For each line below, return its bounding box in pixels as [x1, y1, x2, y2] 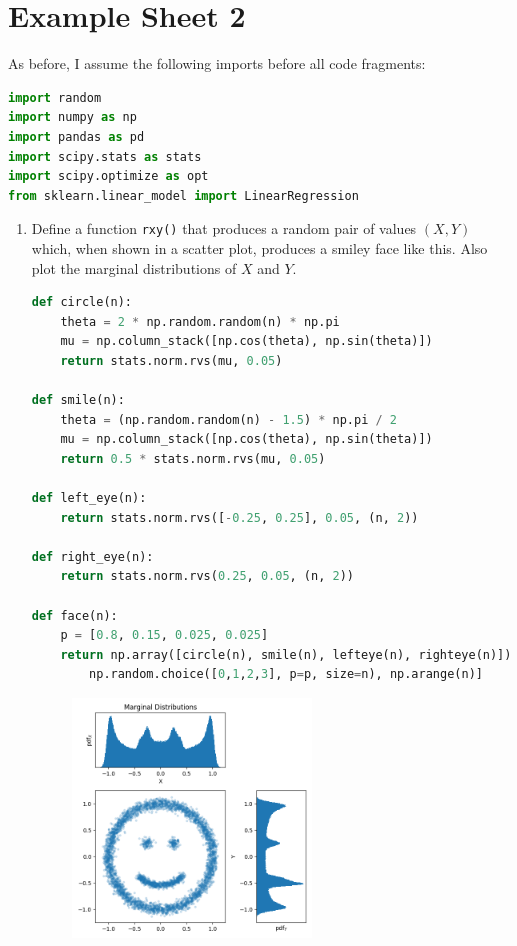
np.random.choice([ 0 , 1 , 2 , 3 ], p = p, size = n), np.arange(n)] [89, 667, 483, 682]
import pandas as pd [8, 129, 145, 144]
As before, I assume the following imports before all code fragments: [8, 53, 426, 74]
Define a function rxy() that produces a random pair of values [31, 218, 417, 239]
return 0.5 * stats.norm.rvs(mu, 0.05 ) [60, 451, 326, 466]
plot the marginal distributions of [31, 257, 237, 278]
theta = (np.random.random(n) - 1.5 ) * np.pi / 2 [60, 412, 398, 427]
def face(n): [31, 608, 118, 623]
